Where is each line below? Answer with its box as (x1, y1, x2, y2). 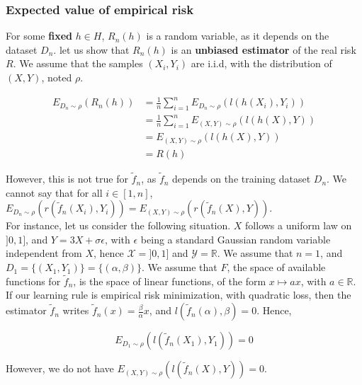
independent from (6, 246, 82, 260)
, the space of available (227, 260, 326, 275)
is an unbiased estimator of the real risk (171, 42, 356, 57)
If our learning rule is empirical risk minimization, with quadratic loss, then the (6, 287, 351, 302)
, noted (41, 70, 72, 84)
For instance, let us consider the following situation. (6, 218, 231, 233)
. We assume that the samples (13, 56, 143, 71)
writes (62, 303, 89, 318)
